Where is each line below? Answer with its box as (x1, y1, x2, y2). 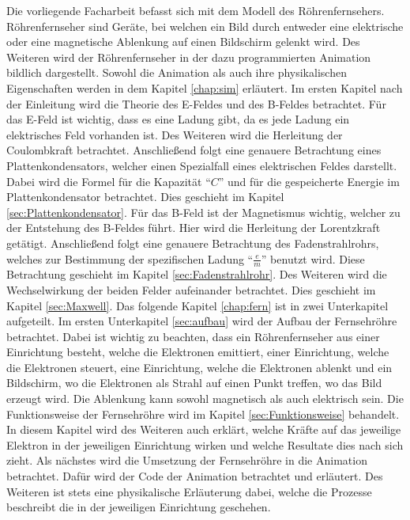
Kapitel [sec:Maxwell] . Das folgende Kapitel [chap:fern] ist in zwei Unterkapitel (6, 297, 389, 313)
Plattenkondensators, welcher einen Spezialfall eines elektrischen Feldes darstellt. (6, 157, 397, 173)
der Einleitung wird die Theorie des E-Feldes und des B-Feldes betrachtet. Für (6, 95, 386, 112)
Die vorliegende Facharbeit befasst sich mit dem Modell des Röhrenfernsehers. (6, 2, 385, 18)
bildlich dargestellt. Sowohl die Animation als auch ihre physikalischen (6, 64, 347, 81)
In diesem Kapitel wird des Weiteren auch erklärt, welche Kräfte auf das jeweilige (6, 421, 401, 438)
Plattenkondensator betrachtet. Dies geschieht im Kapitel (6, 188, 284, 205)
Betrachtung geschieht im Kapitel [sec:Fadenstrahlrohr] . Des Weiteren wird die (6, 266, 387, 283)
